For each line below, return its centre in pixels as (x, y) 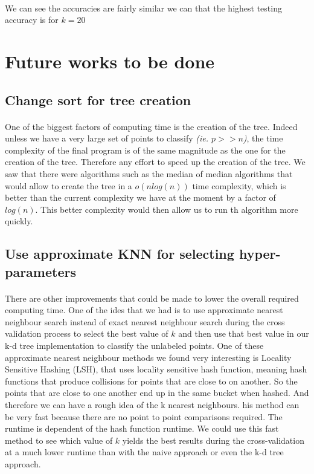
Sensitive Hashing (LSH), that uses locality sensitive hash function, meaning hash (156, 369)
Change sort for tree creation (98, 99)
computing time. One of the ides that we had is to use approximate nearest (144, 310)
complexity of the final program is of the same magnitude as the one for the (145, 150)
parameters (40, 271)
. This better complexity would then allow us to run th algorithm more (167, 209)
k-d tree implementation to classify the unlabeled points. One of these (134, 346)
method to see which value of (59, 440)
